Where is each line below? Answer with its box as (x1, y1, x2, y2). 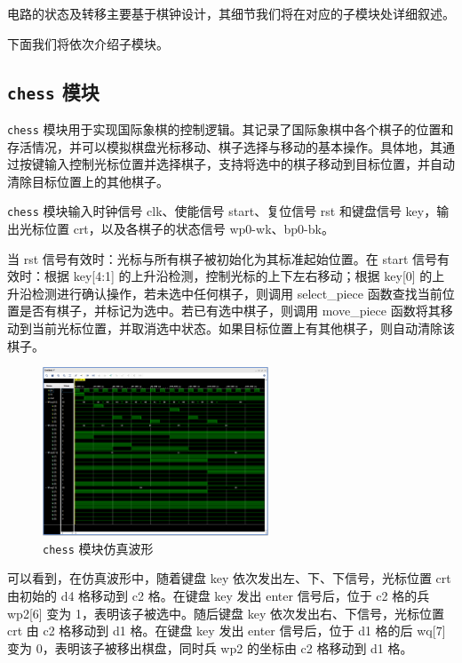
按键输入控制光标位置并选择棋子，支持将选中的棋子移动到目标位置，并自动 (19, 155, 455, 173)
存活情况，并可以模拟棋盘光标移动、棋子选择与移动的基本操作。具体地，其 (7, 137, 442, 156)
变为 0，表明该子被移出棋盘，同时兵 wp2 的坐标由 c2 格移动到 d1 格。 (7, 638, 413, 657)
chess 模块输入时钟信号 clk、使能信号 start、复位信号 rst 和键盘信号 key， (7, 202, 437, 220)
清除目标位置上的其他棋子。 (7, 172, 169, 190)
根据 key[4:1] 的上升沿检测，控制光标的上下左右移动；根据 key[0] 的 (44, 267, 433, 285)
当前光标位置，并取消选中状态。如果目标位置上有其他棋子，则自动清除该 (31, 319, 455, 338)
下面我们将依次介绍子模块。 (7, 34, 169, 52)
